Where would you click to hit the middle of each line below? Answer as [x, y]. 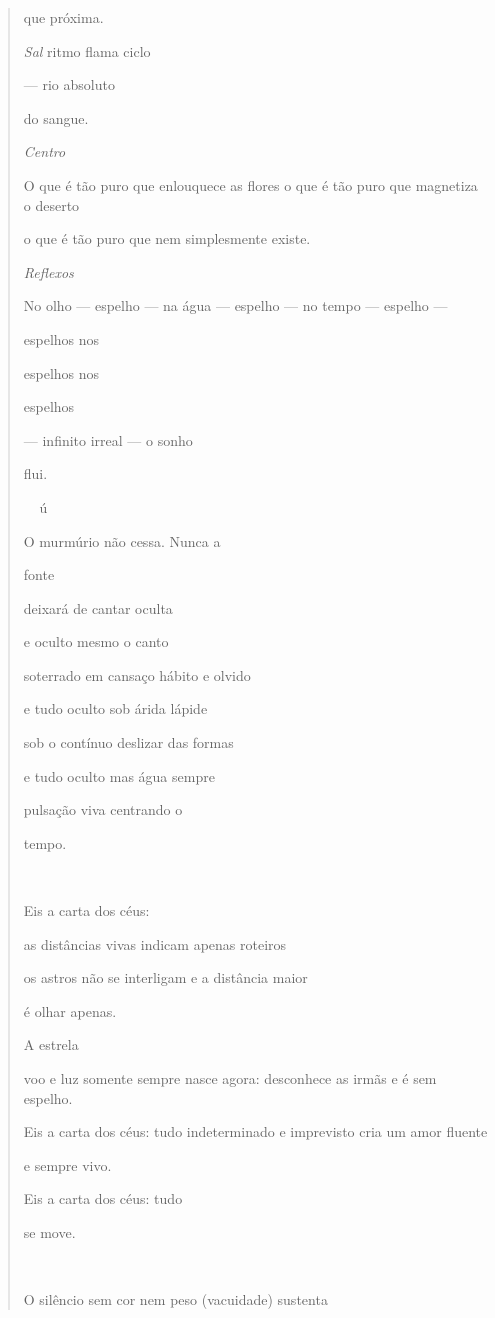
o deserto [51, 204]
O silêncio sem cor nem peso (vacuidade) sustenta [175, 1299]
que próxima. [63, 17]
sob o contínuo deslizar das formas [128, 742]
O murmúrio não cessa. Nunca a [122, 540]
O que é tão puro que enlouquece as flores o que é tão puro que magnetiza [250, 184]
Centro [44, 151]
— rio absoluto [69, 84]
